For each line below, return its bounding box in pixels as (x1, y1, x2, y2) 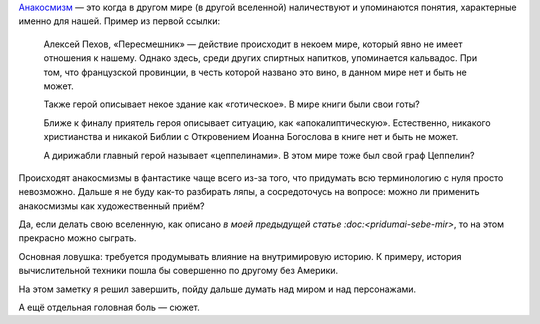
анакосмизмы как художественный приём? (18, 200, 205, 212)
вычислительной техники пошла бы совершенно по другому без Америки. (18, 265, 339, 277)
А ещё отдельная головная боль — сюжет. (18, 301, 200, 314)
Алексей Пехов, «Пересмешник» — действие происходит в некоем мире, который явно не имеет (43, 38, 463, 50)
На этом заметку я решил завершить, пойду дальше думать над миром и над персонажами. (18, 283, 417, 295)
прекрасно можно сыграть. (18, 232, 137, 244)
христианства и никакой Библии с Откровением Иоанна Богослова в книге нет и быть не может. (43, 131, 459, 143)
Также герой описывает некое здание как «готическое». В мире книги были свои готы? (43, 98, 420, 110)
